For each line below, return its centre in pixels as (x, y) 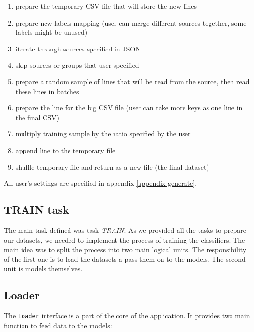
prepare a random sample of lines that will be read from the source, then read (132, 81)
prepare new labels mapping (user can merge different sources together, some (131, 22)
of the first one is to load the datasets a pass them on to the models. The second (125, 259)
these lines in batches (47, 91)
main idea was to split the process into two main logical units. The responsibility (125, 249)
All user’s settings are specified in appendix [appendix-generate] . (101, 183)
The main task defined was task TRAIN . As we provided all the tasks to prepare (125, 230)
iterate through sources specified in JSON (78, 48)
